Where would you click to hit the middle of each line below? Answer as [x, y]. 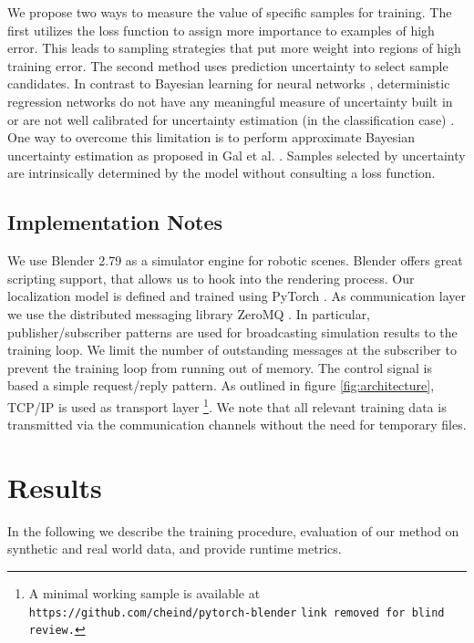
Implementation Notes [115, 222]
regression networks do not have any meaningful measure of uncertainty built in [230, 101]
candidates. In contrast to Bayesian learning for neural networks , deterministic [229, 83]
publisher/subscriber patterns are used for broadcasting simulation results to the [232, 332]
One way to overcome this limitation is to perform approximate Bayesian [211, 137]
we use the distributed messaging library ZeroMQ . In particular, [189, 313]
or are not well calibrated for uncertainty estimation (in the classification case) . [231, 119]
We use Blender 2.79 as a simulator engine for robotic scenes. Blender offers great [235, 260]
